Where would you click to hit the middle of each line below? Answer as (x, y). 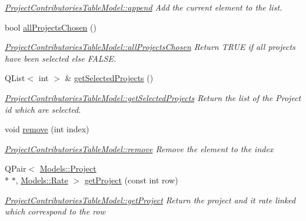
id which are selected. (43, 109)
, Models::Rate (42, 180)
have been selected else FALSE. (61, 58)
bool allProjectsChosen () (51, 27)
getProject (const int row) (131, 180)
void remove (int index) (47, 129)
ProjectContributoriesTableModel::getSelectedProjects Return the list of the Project (153, 97)
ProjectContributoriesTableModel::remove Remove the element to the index (139, 148)
